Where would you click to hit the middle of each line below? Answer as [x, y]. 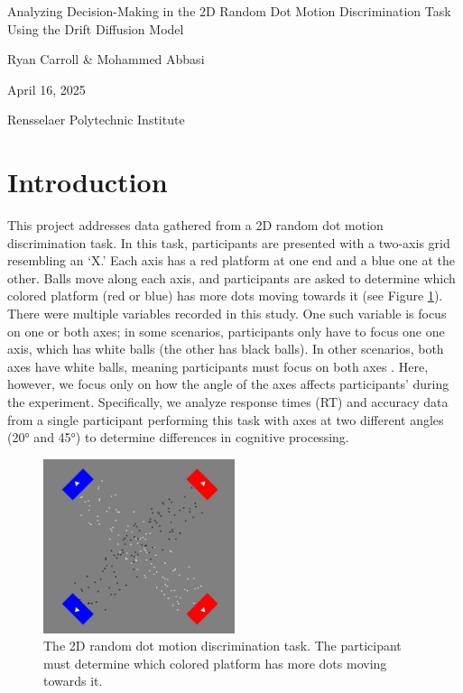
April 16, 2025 [46, 89]
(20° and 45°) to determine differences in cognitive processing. [178, 437]
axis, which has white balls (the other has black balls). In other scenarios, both [226, 349]
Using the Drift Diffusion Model [96, 28]
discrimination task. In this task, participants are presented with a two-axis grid [229, 242]
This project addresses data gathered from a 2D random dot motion [195, 225]
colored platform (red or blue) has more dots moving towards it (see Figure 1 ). [225, 296]
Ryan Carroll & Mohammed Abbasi [106, 59]
